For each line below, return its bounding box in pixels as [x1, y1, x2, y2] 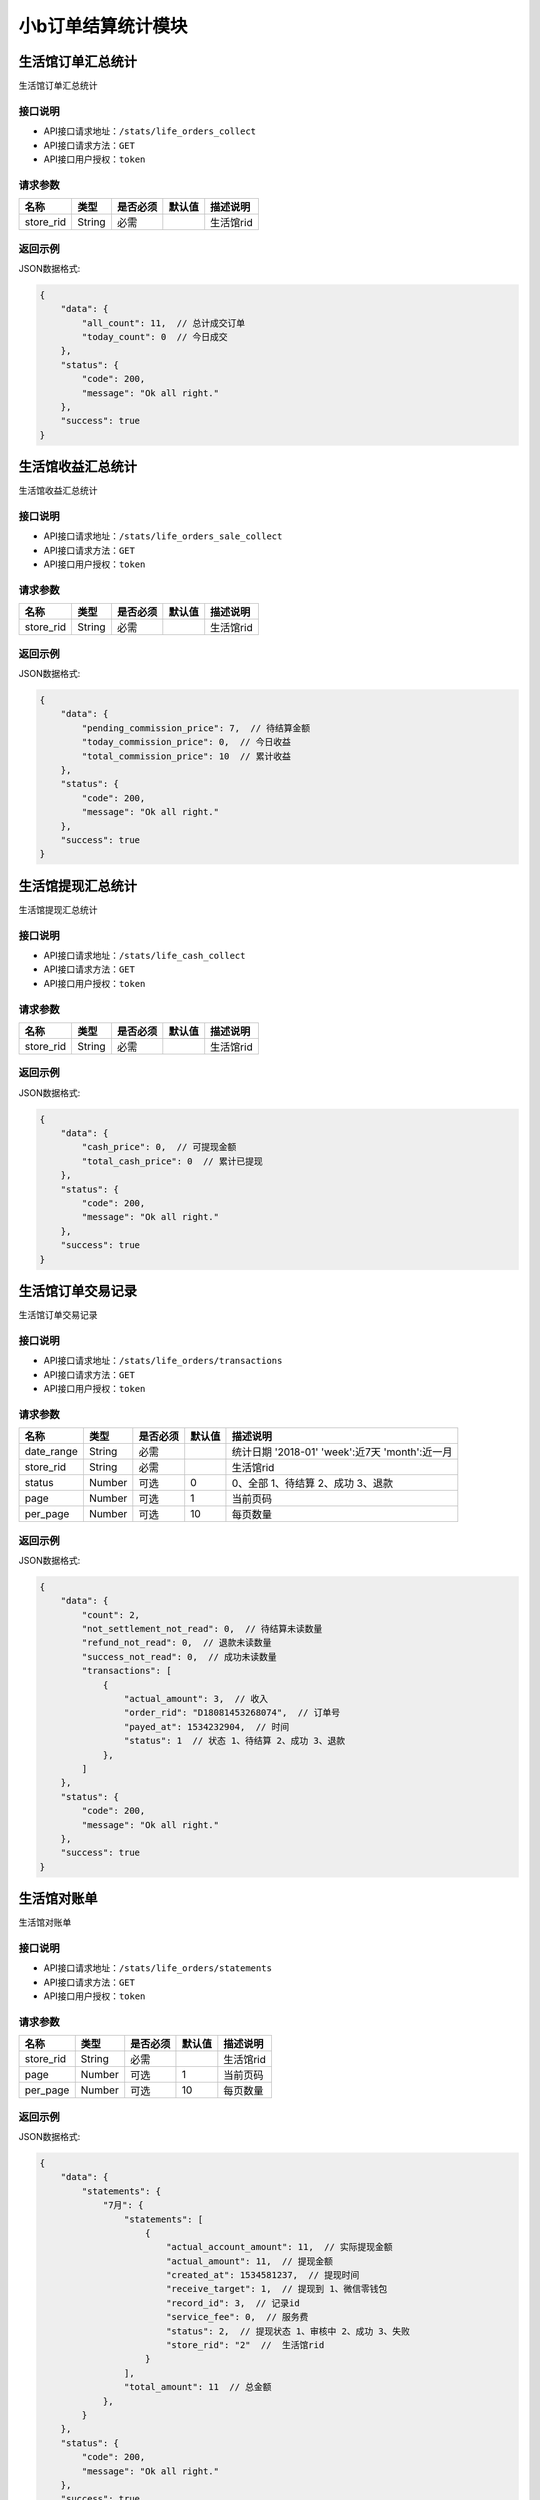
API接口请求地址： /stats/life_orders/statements [43, 1962, 272, 1974]
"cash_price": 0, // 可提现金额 [81, 1141, 237, 1153]
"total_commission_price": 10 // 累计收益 [81, 750, 292, 762]
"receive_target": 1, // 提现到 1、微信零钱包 [165, 2283, 388, 2295]
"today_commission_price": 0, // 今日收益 [81, 736, 292, 748]
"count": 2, [81, 1609, 140, 1620]
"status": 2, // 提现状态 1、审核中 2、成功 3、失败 [165, 2325, 410, 2337]
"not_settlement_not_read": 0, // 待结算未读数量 [81, 1623, 323, 1635]
